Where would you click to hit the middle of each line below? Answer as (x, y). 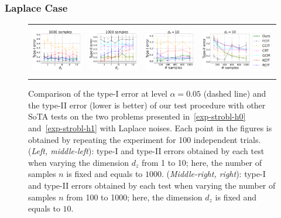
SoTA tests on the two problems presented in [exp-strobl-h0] (137, 116)
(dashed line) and (235, 93)
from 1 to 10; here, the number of (202, 162)
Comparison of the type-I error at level (98, 93)
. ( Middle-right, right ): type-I (214, 174)
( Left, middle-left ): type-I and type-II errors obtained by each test (146, 151)
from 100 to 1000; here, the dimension (134, 197)
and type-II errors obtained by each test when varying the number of (152, 185)
